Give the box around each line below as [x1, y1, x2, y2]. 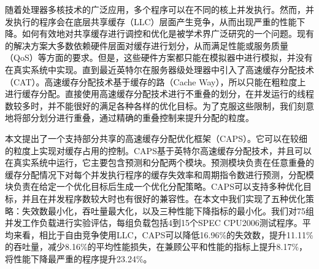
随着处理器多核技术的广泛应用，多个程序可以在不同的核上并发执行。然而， [5, 3, 306, 15]
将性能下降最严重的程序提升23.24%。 [5, 252, 152, 265]
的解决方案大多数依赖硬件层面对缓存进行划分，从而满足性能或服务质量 [5, 39, 288, 52]
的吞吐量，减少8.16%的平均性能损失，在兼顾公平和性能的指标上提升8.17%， [5, 240, 308, 253]
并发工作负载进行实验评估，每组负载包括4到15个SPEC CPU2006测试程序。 [5, 216, 302, 229]
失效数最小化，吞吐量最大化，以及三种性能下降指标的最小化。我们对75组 [21, 204, 314, 217]
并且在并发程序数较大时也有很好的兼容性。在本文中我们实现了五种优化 [21, 192, 306, 205]
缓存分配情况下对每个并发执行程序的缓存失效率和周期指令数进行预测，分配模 [5, 168, 314, 181]
